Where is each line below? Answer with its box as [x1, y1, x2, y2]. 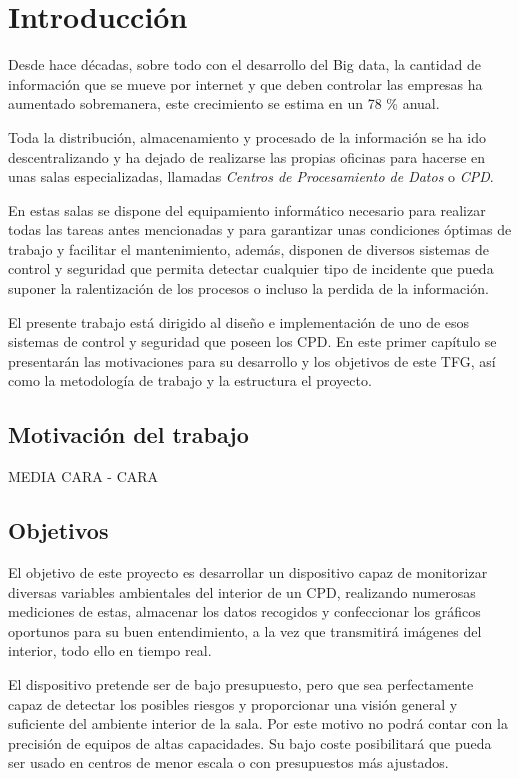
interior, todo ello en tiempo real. [8, 640, 212, 661]
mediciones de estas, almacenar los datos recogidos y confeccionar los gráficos [8, 601, 481, 622]
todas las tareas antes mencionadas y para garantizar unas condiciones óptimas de [8, 219, 512, 240]
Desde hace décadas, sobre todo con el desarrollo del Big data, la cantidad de [8, 54, 481, 75]
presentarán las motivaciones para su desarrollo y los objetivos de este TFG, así [8, 350, 496, 371]
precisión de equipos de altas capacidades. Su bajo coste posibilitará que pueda [8, 732, 492, 753]
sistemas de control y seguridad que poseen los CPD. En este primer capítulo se [8, 331, 497, 352]
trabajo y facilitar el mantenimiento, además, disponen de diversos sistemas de [8, 238, 489, 259]
